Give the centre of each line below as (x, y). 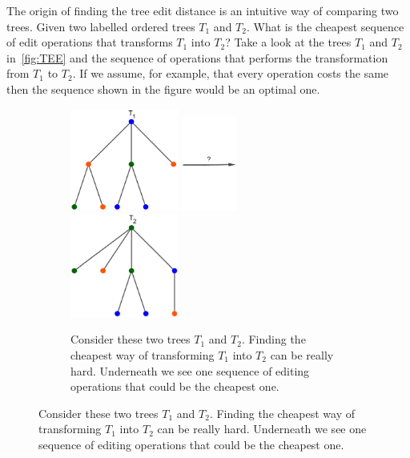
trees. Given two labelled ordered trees (101, 26)
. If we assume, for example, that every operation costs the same (231, 73)
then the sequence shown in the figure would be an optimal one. (163, 88)
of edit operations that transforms (90, 42)
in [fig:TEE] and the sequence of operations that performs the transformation (197, 57)
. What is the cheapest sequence (325, 26)
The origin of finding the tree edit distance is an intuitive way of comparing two (203, 10)
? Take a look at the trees (288, 42)
